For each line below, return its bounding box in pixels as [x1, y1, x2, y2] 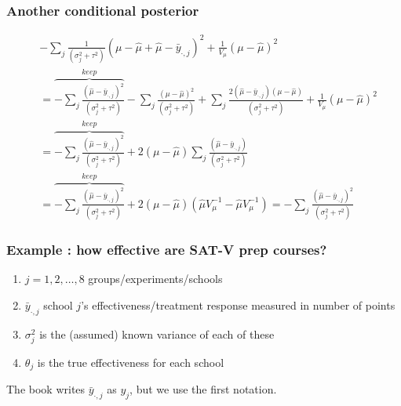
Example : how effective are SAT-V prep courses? [6, 239, 327, 259]
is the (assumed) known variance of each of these [39, 325, 275, 342]
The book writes [6, 381, 86, 397]
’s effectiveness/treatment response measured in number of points [81, 296, 396, 313]
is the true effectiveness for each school [37, 353, 224, 370]
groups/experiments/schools [88, 270, 223, 287]
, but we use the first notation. [129, 381, 277, 397]
